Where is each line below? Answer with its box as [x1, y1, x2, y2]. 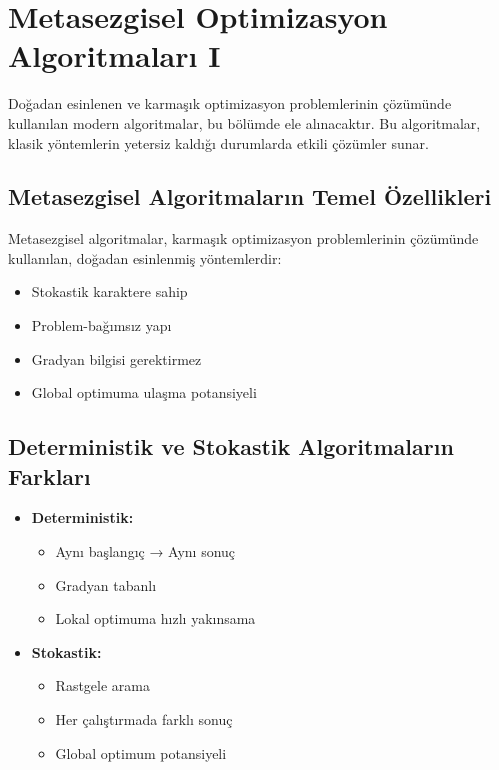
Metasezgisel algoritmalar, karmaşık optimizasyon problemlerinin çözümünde [8, 228, 479, 249]
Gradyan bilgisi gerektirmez [31, 348, 202, 369]
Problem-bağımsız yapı [31, 315, 172, 336]
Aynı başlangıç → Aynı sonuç [55, 541, 236, 562]
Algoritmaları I [8, 35, 221, 76]
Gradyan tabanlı [55, 574, 157, 595]
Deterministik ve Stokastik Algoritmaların [8, 431, 454, 462]
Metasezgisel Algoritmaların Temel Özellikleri [8, 181, 492, 212]
